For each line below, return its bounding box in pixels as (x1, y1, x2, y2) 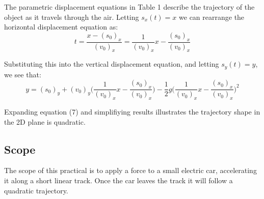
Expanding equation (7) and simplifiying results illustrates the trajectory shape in (4, 106, 260, 117)
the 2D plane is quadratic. (4, 116, 86, 127)
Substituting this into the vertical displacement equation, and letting (4, 59, 219, 69)
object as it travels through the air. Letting (4, 11, 139, 22)
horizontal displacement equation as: (4, 21, 118, 32)
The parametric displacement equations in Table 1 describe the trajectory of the (4, 2, 255, 12)
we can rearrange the (179, 11, 245, 22)
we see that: (4, 69, 41, 79)
